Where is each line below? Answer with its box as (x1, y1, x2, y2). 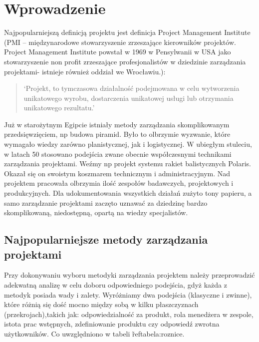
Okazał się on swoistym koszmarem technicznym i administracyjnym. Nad (4, 168, 231, 178)
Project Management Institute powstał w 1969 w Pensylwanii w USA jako (4, 46, 231, 57)
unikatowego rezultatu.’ (23, 102, 95, 113)
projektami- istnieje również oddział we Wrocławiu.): (4, 66, 166, 76)
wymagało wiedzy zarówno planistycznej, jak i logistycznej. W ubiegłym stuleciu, (4, 139, 252, 149)
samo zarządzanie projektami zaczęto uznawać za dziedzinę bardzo (4, 197, 208, 208)
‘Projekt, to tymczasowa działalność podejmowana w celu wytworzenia (23, 83, 240, 93)
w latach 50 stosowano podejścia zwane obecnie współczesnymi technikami (4, 148, 232, 159)
